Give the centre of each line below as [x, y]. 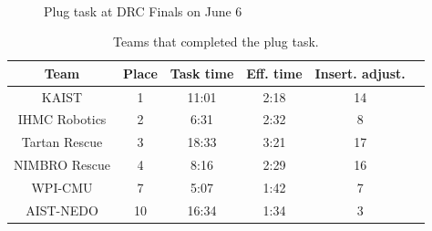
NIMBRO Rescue [62, 165]
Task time [202, 73]
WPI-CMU [62, 187]
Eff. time [274, 73]
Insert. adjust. [360, 73]
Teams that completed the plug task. [216, 42]
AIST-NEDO [62, 210]
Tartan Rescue [62, 142]
